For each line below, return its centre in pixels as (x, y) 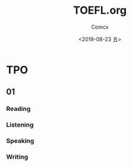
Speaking (20, 141)
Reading (18, 109)
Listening (20, 125)
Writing (17, 157)
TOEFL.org (100, 10)
